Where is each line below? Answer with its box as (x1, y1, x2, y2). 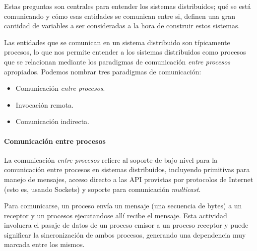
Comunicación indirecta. (15, 116, 90, 126)
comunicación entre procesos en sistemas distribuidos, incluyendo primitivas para (4, 164, 250, 175)
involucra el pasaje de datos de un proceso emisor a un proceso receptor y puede (4, 220, 249, 230)
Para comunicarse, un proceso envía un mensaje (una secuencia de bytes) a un (4, 200, 242, 211)
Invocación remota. (15, 99, 74, 110)
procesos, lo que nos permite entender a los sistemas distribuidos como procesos (4, 47, 246, 57)
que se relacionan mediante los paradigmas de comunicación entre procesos (4, 56, 231, 66)
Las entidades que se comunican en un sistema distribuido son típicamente (4, 37, 230, 47)
